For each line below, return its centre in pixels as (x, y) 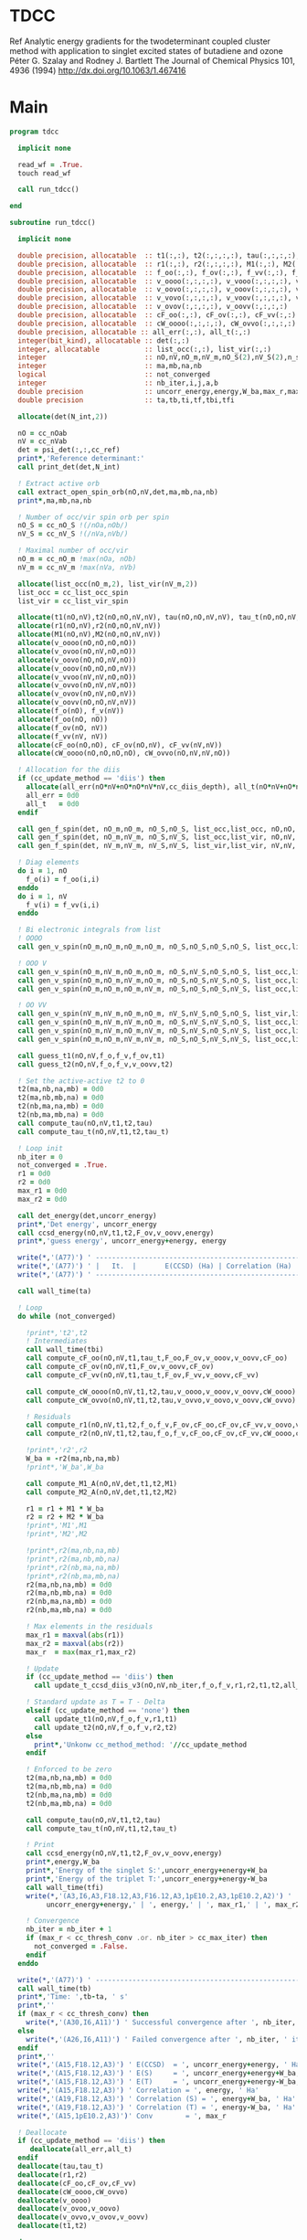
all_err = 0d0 (53, 795)
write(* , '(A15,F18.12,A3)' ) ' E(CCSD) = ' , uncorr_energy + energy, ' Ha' (161, 2065)
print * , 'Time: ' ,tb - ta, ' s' (73, 1997)
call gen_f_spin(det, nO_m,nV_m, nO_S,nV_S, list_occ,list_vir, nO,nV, (157, 837)
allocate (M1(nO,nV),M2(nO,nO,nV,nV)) (90, 635)
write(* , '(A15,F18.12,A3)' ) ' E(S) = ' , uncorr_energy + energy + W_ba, (159, 2074)
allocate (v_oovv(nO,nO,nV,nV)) (77, 703)
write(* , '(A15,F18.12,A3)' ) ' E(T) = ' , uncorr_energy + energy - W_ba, (159, 2082)
